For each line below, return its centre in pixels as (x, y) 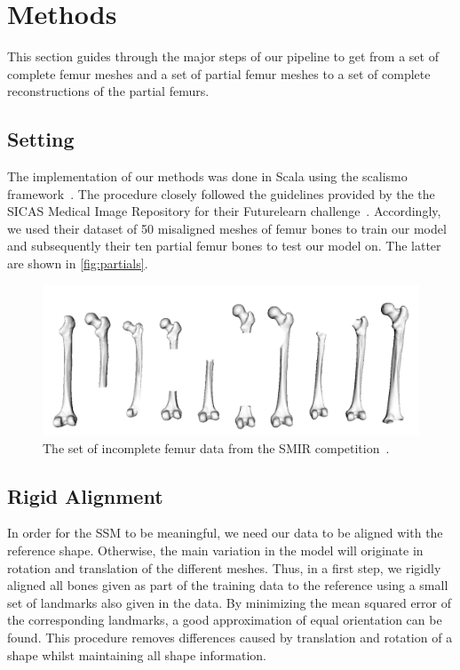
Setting (41, 139)
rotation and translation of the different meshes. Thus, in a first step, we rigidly (224, 567)
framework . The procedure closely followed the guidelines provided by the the (221, 193)
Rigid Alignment (85, 495)
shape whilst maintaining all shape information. (137, 654)
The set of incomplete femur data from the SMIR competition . (216, 447)
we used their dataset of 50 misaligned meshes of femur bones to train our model (227, 228)
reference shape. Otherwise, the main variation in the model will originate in (215, 550)
